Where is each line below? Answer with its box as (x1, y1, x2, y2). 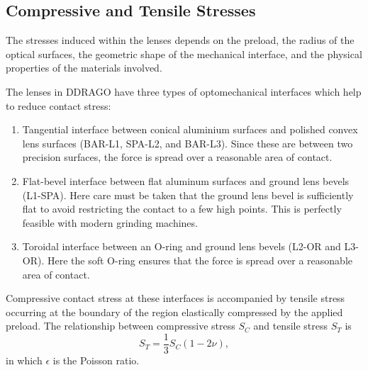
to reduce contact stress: (6, 98, 111, 113)
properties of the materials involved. (6, 60, 162, 75)
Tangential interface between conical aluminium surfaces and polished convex (22, 122, 358, 137)
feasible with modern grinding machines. (22, 215, 198, 230)
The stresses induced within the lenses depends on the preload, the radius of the (6, 33, 355, 47)
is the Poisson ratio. (52, 352, 140, 367)
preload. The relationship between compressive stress (6, 318, 235, 333)
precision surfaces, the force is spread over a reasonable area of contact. (22, 150, 333, 164)
